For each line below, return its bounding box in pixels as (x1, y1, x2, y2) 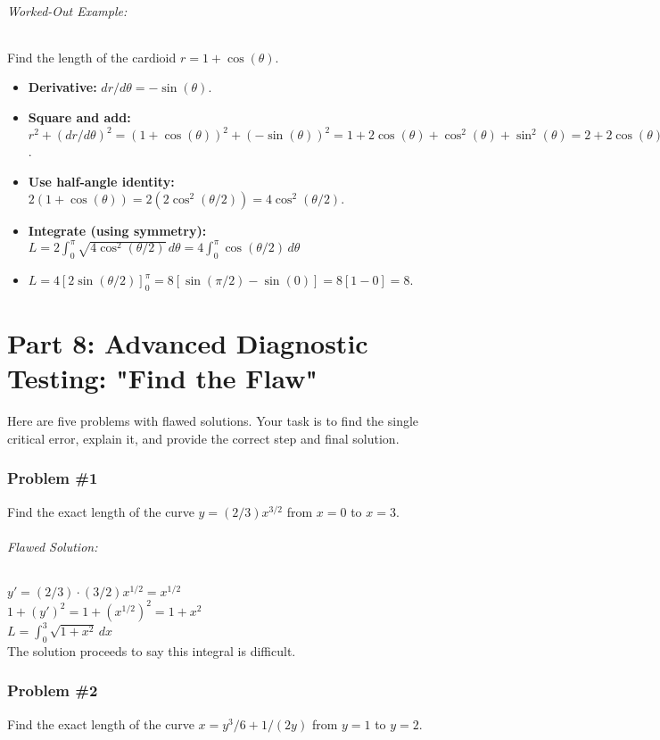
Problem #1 (7, 467, 98, 489)
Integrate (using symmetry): (28, 221, 207, 240)
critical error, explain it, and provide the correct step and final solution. (7, 428, 400, 447)
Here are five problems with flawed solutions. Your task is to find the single (7, 412, 419, 430)
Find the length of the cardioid (7, 47, 177, 66)
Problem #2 (7, 679, 98, 702)
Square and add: (28, 107, 131, 126)
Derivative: (28, 78, 97, 96)
